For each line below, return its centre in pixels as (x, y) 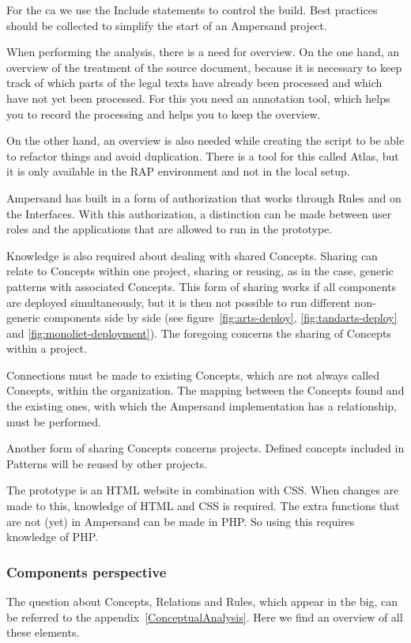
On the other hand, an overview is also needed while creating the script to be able (205, 140)
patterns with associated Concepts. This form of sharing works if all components (202, 286)
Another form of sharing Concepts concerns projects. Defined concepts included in (205, 448)
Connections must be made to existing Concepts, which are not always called (193, 374)
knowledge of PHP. (52, 537)
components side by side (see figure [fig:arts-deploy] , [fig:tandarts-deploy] (221, 318)
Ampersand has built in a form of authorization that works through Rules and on (204, 197)
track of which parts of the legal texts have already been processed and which (194, 83)
